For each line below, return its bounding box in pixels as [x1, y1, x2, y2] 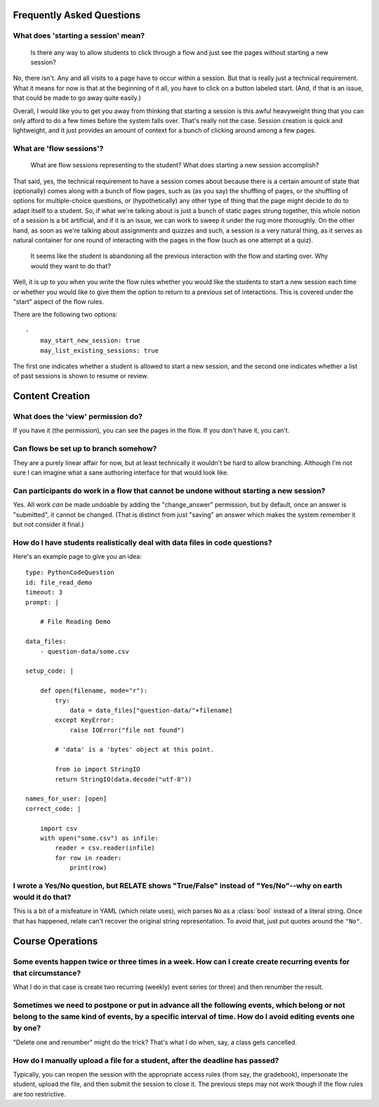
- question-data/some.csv [39, 647, 130, 655]
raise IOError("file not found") [69, 726, 185, 734]
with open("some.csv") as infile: [39, 834, 159, 842]
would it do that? [13, 893, 72, 902]
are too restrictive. [13, 1089, 66, 1098]
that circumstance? [13, 968, 81, 978]
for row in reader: [55, 854, 122, 862]
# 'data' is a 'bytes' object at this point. [55, 746, 214, 753]
